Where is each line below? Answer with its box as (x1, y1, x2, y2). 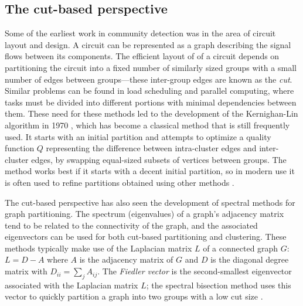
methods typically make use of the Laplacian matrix (5, 242, 192, 254)
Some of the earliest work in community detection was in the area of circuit (5, 27, 276, 39)
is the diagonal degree (210, 253, 289, 266)
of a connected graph (203, 242, 278, 254)
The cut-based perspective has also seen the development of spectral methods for (5, 196, 295, 208)
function (5, 142, 35, 154)
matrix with (5, 265, 47, 277)
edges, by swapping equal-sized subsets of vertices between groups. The (31, 153, 287, 165)
